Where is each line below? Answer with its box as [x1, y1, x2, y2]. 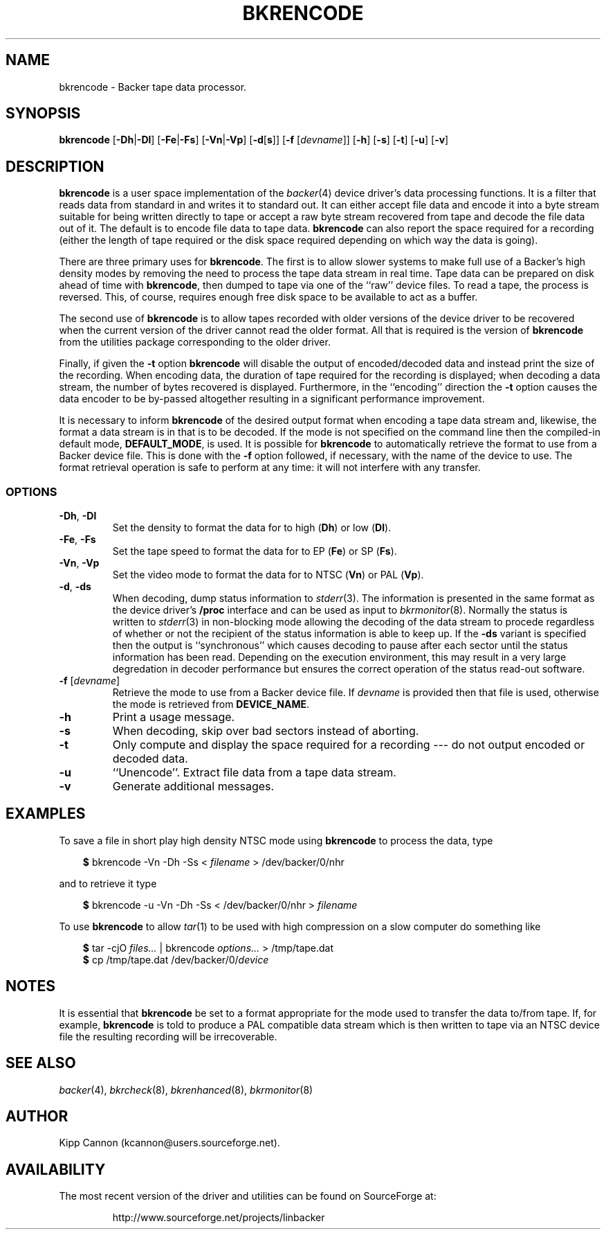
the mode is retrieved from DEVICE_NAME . [112, 698, 310, 711]
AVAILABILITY [6, 1160, 106, 1178]
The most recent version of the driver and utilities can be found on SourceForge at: [59, 1190, 437, 1202]
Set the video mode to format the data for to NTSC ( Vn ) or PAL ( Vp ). [112, 569, 424, 581]
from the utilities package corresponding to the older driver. [59, 336, 331, 348]
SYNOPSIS [6, 105, 81, 123]
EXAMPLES [6, 805, 86, 823]
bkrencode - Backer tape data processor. [59, 80, 247, 93]
